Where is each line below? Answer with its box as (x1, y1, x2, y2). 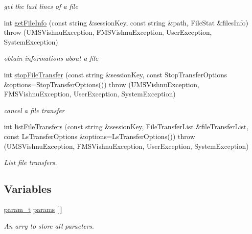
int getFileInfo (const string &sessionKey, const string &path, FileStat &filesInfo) (4, 17, 249, 27)
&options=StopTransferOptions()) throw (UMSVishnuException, (4, 79, 199, 89)
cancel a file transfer (4, 105, 65, 115)
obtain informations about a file (4, 53, 98, 63)
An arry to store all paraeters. (4, 220, 94, 231)
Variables (4, 181, 52, 196)
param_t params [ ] (4, 204, 62, 214)
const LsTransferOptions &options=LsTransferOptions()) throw (4, 131, 195, 141)
